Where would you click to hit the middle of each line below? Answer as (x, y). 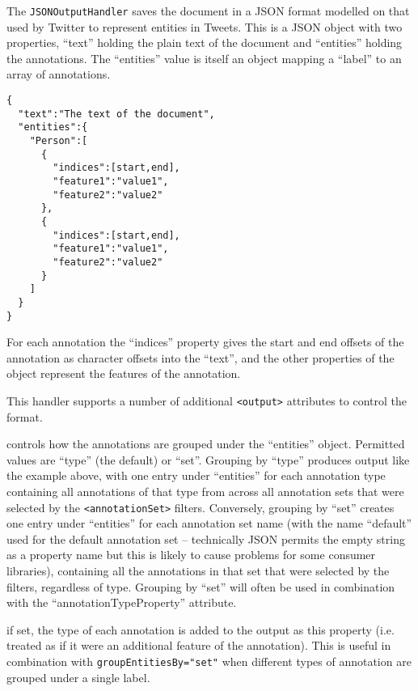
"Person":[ (59, 141)
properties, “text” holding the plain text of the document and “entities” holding (205, 42)
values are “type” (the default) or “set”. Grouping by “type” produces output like (208, 459)
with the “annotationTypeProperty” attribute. (122, 602)
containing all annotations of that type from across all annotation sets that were (205, 491)
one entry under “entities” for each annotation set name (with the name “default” (209, 523)
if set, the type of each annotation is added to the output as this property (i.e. (201, 629)
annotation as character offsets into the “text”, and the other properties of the (201, 357)
